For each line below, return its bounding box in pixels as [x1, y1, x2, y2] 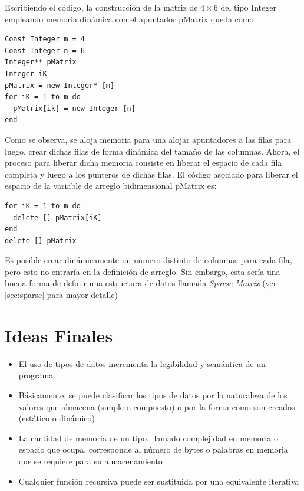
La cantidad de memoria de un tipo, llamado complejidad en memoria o [18, 431, 278, 444]
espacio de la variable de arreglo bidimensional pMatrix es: [5, 179, 217, 192]
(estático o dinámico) [18, 412, 95, 424]
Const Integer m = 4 [5, 35, 85, 44]
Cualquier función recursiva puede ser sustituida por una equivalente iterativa [18, 474, 299, 487]
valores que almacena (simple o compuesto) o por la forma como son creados [18, 400, 295, 413]
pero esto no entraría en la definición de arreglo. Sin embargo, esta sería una [5, 265, 280, 277]
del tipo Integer [220, 1, 276, 13]
